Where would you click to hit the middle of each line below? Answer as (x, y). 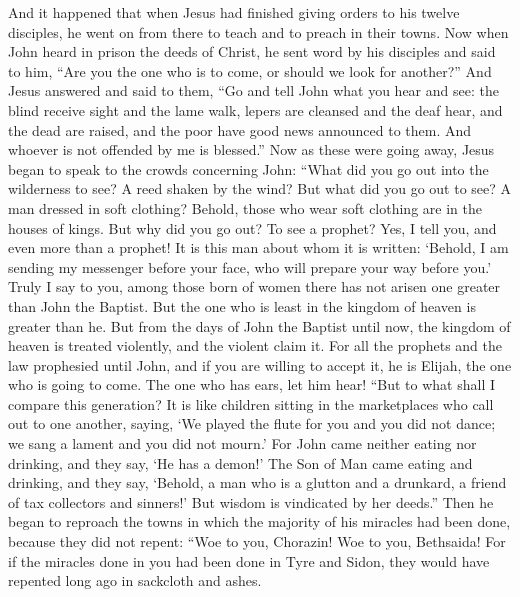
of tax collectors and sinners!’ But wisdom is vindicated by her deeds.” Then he (251, 501)
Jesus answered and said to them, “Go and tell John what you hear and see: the (253, 90)
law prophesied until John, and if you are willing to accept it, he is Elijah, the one (260, 364)
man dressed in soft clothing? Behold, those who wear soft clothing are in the (245, 207)
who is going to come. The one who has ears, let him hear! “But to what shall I (252, 384)
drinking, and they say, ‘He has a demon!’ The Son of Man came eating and (240, 462)
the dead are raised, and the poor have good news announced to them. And (240, 129)
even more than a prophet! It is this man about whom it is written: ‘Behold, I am (258, 247)
